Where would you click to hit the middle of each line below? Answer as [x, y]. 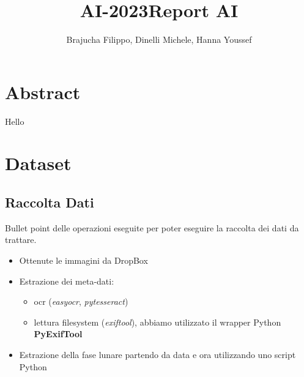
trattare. [21, 240]
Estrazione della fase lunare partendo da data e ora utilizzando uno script [158, 354]
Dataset [38, 163]
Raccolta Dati [50, 202]
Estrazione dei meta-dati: [67, 281]
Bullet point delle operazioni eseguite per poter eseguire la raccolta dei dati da [152, 227]
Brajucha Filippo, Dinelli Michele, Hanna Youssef [159, 39]
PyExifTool [58, 334]
